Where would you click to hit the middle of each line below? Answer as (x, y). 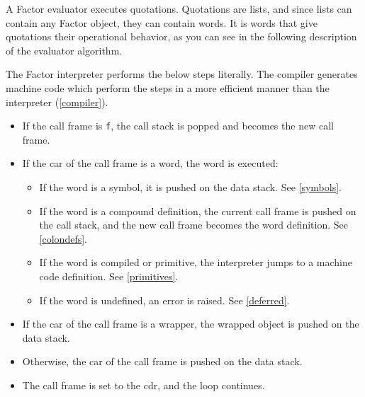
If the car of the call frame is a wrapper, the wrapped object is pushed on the (191, 324)
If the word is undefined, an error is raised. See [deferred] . (164, 300)
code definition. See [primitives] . (109, 276)
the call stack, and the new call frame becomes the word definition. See (193, 225)
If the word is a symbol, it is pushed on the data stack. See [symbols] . (190, 187)
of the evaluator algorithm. (64, 50)
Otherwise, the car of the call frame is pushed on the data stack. (162, 361)
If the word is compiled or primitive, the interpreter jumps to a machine (196, 262)
